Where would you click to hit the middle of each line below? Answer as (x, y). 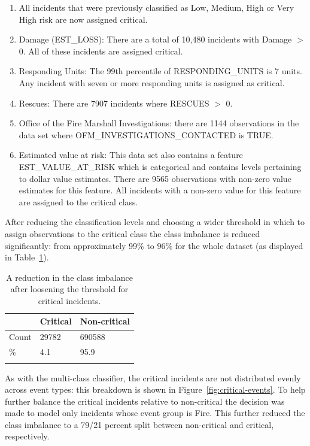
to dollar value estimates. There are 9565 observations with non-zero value (155, 178)
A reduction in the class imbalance (69, 277)
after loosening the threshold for (69, 289)
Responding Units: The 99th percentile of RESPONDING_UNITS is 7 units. (160, 71)
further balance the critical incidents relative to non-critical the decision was (145, 401)
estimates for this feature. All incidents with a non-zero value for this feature (160, 190)
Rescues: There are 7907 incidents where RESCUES (114, 103)
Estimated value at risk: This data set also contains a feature (131, 155)
